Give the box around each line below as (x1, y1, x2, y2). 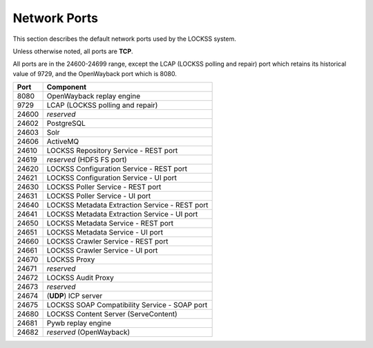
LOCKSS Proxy (46, 255, 95, 264)
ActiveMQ (46, 137, 79, 147)
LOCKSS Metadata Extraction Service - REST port (46, 201, 209, 210)
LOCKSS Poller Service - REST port (46, 182, 162, 192)
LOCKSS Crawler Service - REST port (46, 237, 169, 246)
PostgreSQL (46, 118, 86, 128)
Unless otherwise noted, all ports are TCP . (12, 47, 134, 55)
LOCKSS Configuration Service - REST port (46, 164, 188, 174)
